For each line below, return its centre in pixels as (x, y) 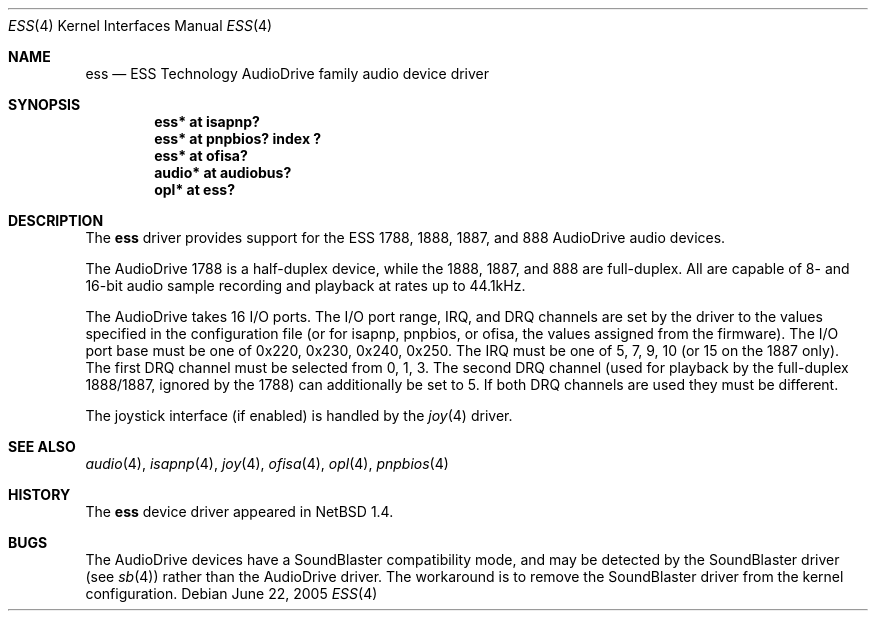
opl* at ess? (194, 189)
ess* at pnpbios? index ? (238, 138)
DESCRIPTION (56, 220)
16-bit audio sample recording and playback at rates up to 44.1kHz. (305, 285)
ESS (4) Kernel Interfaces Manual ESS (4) (140, 25)
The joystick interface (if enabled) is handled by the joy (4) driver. (299, 415)
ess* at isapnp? (207, 121)
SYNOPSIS (44, 104)
